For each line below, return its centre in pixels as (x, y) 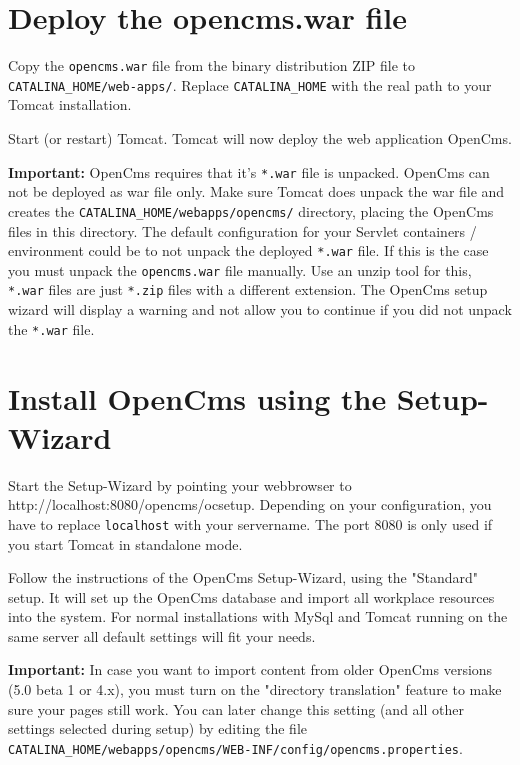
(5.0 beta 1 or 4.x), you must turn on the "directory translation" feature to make (255, 689)
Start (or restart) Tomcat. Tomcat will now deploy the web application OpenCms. (260, 138)
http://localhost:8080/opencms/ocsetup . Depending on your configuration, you (250, 504)
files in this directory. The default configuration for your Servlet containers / (242, 230)
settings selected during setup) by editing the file (158, 728)
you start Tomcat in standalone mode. (125, 543)
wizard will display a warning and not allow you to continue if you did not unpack (260, 309)
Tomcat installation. (70, 104)
